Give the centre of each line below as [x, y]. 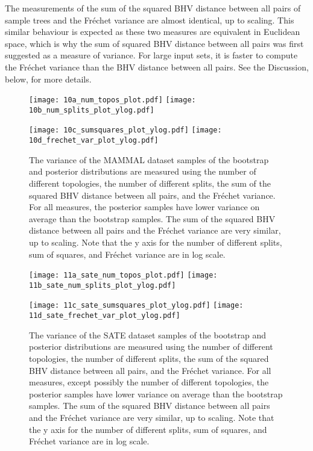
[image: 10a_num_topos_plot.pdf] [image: [112, 100]
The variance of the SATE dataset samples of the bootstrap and [147, 334]
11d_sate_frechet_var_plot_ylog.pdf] [105, 316]
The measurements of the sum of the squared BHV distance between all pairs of [153, 8]
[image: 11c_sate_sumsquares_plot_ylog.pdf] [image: [136, 306]
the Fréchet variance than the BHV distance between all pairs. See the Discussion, [157, 67]
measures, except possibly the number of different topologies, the [149, 382]
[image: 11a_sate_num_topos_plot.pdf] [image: [123, 275]
